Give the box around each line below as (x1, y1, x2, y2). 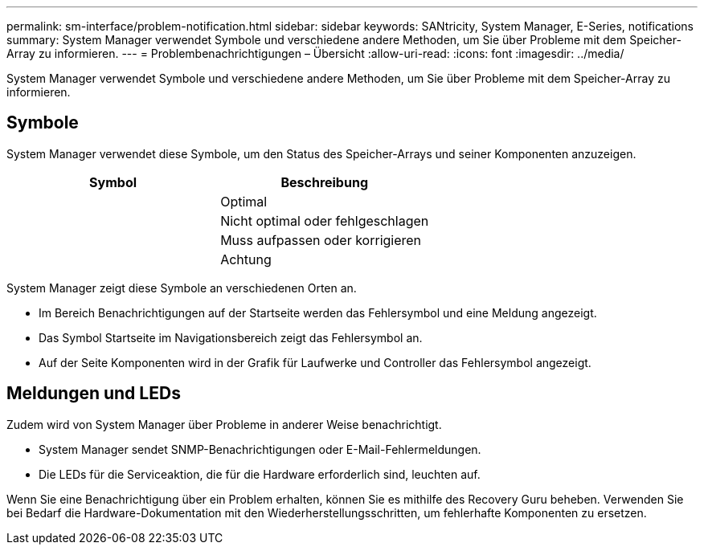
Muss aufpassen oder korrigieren (220, 231, 422, 248)
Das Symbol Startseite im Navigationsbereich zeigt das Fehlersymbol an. (39, 330, 423, 345)
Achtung (220, 251, 272, 267)
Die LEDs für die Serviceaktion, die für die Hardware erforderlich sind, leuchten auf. (39, 467, 481, 481)
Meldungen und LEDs (6, 383, 181, 404)
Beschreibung (280, 173, 368, 190)
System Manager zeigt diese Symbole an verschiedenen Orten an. (6, 280, 357, 295)
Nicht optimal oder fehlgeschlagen (220, 212, 429, 229)
